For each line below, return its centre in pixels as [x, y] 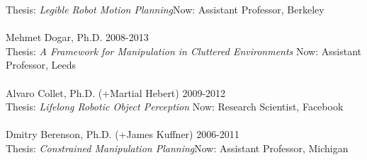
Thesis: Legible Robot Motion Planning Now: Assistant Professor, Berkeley [165, 9]
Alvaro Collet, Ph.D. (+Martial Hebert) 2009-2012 [116, 92]
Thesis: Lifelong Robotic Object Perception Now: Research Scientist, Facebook [175, 107]
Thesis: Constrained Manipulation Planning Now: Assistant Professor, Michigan [177, 148]
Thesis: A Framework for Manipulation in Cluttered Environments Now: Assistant [183, 51]
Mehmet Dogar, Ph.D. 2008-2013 [77, 37]
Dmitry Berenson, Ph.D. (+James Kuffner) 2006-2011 [123, 134]
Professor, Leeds [41, 65]
